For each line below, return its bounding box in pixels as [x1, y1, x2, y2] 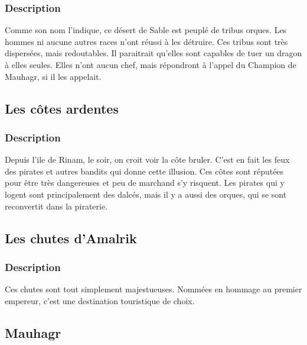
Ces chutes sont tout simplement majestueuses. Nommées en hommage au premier [5, 283, 302, 295]
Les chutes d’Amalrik [5, 228, 137, 247]
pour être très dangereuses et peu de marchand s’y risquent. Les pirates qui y [5, 176, 285, 189]
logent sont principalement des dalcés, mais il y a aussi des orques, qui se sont [5, 188, 287, 200]
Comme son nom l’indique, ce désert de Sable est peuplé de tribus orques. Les [5, 24, 287, 36]
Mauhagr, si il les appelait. [5, 70, 102, 82]
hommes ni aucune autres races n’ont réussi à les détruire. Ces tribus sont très [5, 35, 288, 47]
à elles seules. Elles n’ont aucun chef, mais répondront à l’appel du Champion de [5, 59, 296, 70]
